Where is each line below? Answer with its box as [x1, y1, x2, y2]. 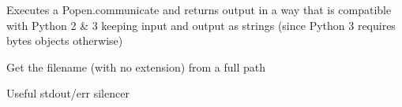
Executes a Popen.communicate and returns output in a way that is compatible [6, 2, 392, 17]
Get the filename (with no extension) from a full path [6, 58, 266, 75]
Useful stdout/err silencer [6, 85, 130, 101]
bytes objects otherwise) [6, 32, 123, 49]
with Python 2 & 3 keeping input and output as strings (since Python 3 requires [6, 17, 396, 33]
